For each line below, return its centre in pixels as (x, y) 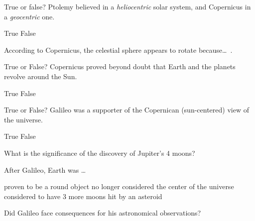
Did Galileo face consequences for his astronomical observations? (103, 213)
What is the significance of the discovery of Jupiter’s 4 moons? (100, 153)
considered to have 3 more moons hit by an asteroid (83, 196)
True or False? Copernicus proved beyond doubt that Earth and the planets (120, 66)
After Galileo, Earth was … (45, 169)
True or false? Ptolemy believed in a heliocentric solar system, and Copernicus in (127, 6)
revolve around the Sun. (41, 76)
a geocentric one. (29, 16)
